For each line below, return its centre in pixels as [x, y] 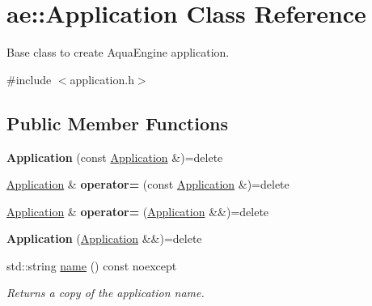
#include [29, 79]
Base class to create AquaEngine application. [118, 52]
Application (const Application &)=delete [115, 157]
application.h [102, 79]
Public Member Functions [117, 123]
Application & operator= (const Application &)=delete [148, 184]
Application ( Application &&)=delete [104, 238]
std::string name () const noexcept [92, 265]
